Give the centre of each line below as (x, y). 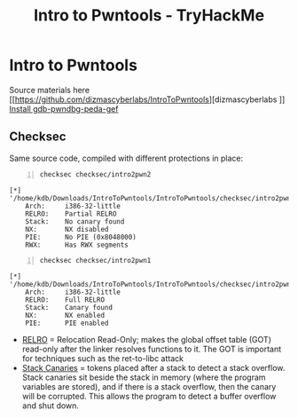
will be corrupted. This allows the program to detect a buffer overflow (149, 396)
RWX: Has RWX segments (77, 245)
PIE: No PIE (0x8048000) (81, 237)
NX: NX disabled (67, 229)
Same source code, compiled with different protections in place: (126, 158)
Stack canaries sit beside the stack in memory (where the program (144, 377)
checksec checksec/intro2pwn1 (95, 260)
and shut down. (51, 406)
